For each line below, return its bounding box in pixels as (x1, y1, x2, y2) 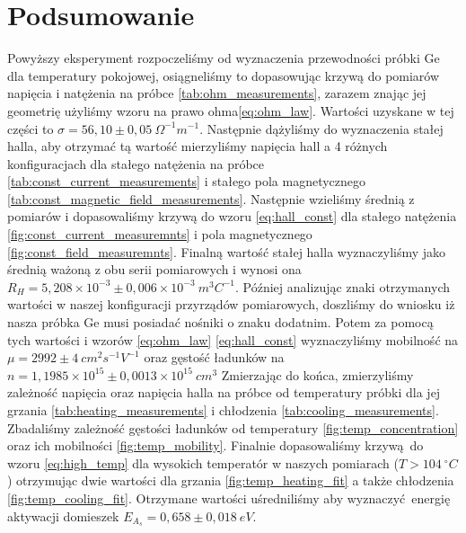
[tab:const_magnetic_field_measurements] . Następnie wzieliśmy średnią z (7, 189, 415, 208)
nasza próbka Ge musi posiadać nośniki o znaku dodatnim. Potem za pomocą (7, 313, 434, 332)
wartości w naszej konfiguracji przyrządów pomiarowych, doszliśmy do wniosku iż (7, 295, 455, 314)
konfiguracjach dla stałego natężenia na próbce (7, 154, 265, 173)
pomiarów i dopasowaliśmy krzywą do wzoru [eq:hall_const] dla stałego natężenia (7, 207, 457, 226)
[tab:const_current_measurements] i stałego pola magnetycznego (7, 172, 366, 191)
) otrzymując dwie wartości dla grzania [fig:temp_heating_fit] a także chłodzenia (7, 471, 454, 490)
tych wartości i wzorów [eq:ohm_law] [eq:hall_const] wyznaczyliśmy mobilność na (7, 330, 459, 349)
